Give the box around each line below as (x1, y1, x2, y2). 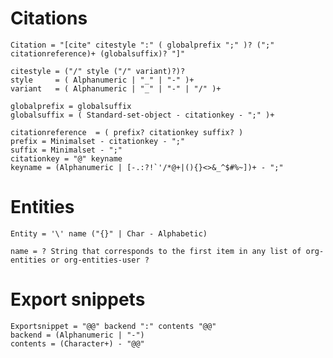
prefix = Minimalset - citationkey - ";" (10, 136, 186, 146)
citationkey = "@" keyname (10, 153, 123, 164)
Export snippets (10, 288, 146, 311)
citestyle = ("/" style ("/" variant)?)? (10, 66, 186, 76)
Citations (10, 7, 88, 30)
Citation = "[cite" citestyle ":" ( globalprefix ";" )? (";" (10, 40, 275, 50)
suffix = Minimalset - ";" (10, 145, 123, 155)
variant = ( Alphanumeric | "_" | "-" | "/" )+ (10, 83, 222, 94)
